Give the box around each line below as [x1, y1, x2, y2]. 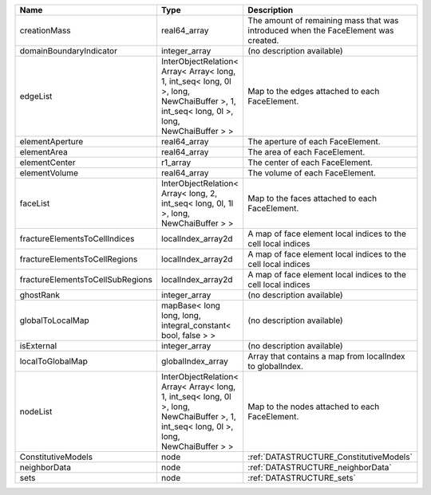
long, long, [160, 310, 201, 320]
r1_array [160, 157, 192, 167]
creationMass [19, 25, 71, 36]
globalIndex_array [160, 356, 229, 367]
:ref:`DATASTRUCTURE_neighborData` [247, 462, 392, 473]
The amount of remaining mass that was [247, 15, 399, 26]
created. [247, 35, 279, 45]
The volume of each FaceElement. [247, 167, 377, 179]
